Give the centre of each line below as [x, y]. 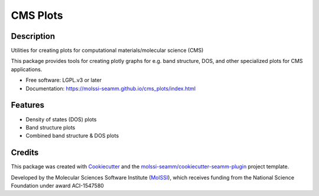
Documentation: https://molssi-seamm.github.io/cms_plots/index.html [111, 88]
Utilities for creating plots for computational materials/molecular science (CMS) [107, 51]
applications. [27, 69]
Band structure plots [51, 127]
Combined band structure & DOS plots [72, 136]
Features [27, 105]
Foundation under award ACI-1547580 [58, 186]
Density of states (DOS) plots [61, 119]
